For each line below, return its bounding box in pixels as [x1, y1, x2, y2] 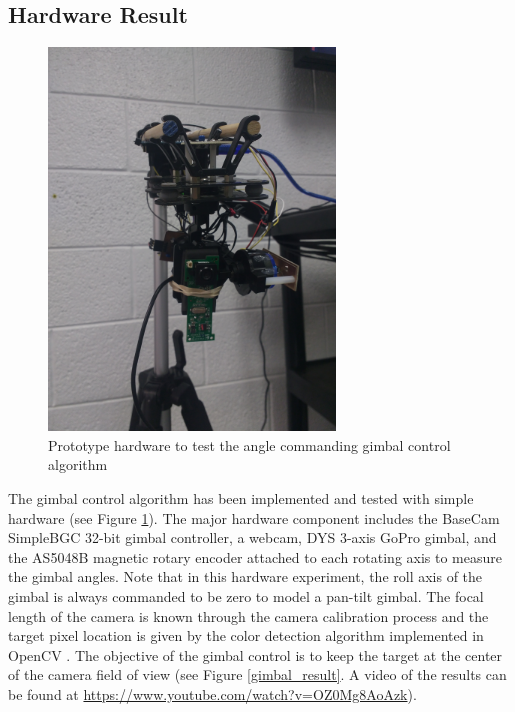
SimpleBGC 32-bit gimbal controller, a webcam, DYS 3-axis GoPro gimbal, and [8, 527, 497, 548]
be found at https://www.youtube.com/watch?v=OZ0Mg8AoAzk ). [8, 683, 417, 704]
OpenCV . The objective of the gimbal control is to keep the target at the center [8, 644, 503, 665]
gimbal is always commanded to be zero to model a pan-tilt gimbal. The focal [8, 585, 484, 606]
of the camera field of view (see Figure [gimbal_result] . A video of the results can [8, 664, 507, 685]
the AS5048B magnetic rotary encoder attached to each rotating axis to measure [8, 546, 503, 567]
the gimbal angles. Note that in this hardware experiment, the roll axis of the [8, 566, 483, 587]
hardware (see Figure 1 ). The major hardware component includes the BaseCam [8, 507, 500, 528]
